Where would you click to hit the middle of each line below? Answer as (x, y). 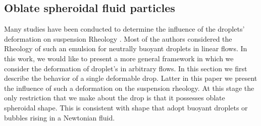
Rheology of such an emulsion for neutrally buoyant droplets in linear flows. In (126, 48)
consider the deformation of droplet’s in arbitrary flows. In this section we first (126, 68)
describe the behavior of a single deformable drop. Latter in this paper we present (131, 78)
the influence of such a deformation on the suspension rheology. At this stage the (129, 88)
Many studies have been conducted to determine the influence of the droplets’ (124, 29)
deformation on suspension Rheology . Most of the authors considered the (118, 38)
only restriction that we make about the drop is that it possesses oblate (115, 98)
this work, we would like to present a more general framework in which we (119, 58)
